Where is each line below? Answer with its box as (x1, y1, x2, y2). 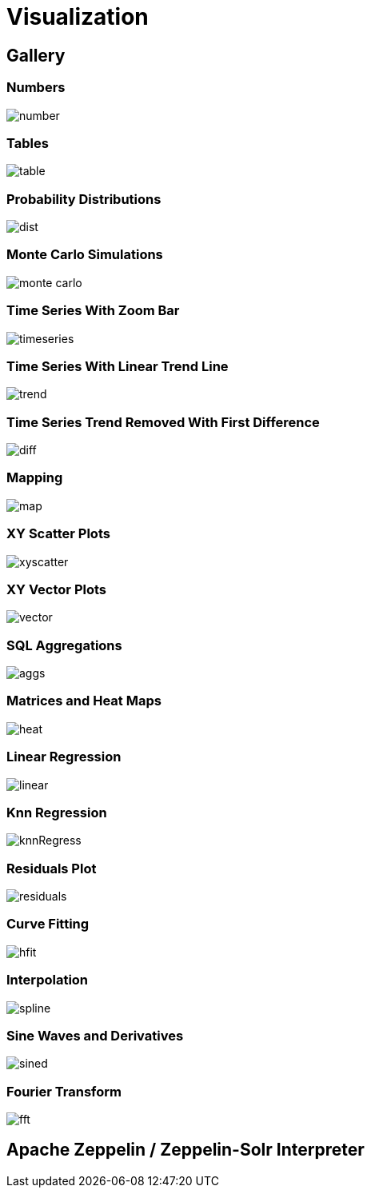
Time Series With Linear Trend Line (6, 357, 229, 374)
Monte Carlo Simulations (6, 246, 163, 263)
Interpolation (6, 972, 89, 988)
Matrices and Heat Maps (6, 693, 162, 709)
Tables (6, 134, 49, 151)
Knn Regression (6, 804, 107, 821)
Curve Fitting (6, 916, 90, 932)
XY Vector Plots (6, 581, 106, 597)
